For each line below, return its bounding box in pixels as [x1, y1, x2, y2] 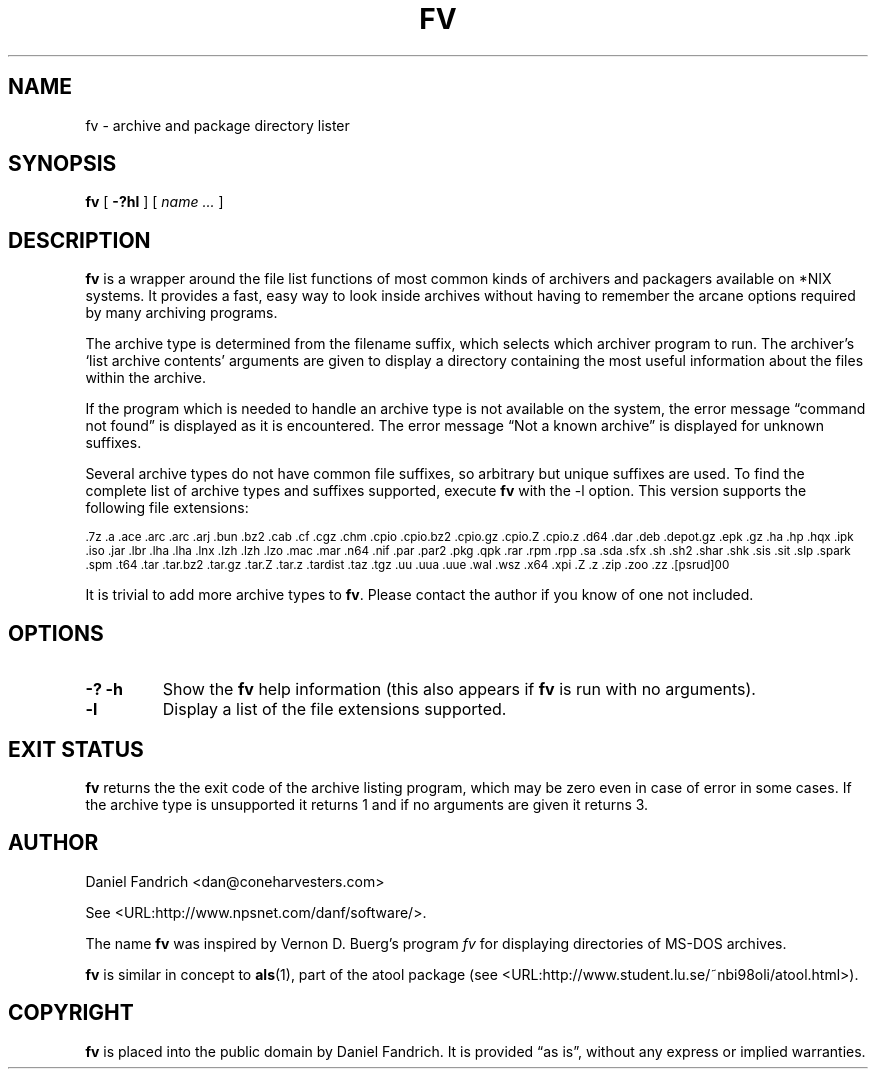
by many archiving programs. [85, 304, 278, 322]
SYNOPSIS [8, 151, 117, 177]
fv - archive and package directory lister [85, 116, 350, 134]
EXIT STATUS [8, 736, 144, 762]
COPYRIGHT [8, 1000, 134, 1026]
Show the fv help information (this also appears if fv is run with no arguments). [162, 679, 756, 700]
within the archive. [85, 369, 207, 387]
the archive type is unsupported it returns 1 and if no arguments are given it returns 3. [85, 795, 649, 813]
